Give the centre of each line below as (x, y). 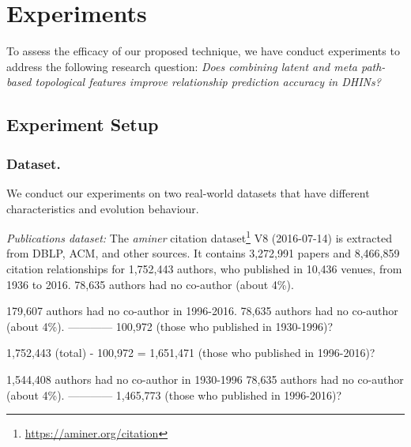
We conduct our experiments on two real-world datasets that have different (188, 192)
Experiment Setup (83, 124)
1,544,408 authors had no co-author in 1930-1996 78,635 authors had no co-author (205, 379)
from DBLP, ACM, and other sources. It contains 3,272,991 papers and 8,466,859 (203, 253)
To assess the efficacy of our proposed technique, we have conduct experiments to (203, 51)
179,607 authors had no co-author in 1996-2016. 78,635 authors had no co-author (202, 311)
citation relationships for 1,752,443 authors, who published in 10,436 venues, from (204, 268)
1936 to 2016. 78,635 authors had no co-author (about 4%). (150, 284)
